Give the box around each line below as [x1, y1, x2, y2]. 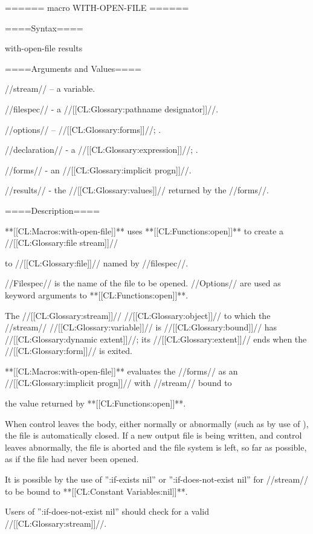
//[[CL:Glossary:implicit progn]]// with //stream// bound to [5, 376, 232, 389]
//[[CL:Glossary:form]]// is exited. [5, 344, 133, 357]
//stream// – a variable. [5, 82, 95, 95]
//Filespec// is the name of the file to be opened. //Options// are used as [5, 277, 281, 289]
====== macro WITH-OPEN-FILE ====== [5, 1, 189, 13]
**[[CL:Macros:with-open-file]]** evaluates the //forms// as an [5, 364, 238, 377]
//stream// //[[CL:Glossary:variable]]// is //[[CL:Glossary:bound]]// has [5, 321, 277, 333]
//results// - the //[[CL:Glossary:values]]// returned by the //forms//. [5, 184, 269, 196]
